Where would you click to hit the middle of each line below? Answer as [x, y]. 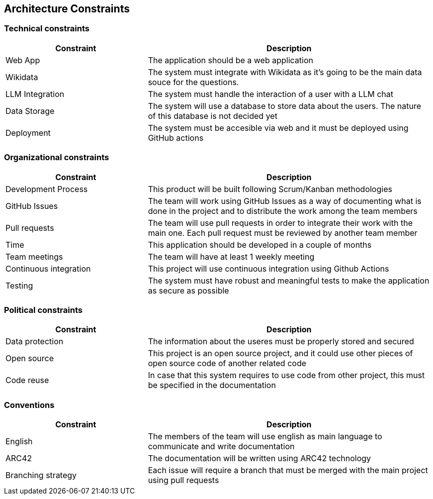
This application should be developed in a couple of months [260, 245]
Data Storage [30, 111]
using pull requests [183, 480]
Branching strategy [41, 475]
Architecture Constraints [67, 9]
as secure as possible [188, 290]
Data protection [35, 342]
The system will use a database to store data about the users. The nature [284, 106]
